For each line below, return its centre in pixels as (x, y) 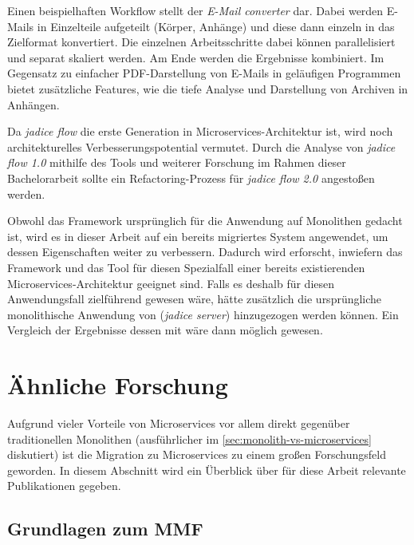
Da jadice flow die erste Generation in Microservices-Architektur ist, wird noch (200, 131)
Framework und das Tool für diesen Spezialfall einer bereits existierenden (186, 267)
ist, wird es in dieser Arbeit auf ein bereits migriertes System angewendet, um (198, 236)
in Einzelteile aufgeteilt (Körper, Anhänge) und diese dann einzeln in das (216, 26)
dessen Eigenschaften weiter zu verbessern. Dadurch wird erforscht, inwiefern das (205, 252)
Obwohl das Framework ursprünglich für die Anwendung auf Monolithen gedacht (205, 221)
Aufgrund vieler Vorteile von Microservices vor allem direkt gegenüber (179, 423)
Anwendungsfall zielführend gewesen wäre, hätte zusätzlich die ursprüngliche (195, 299)
